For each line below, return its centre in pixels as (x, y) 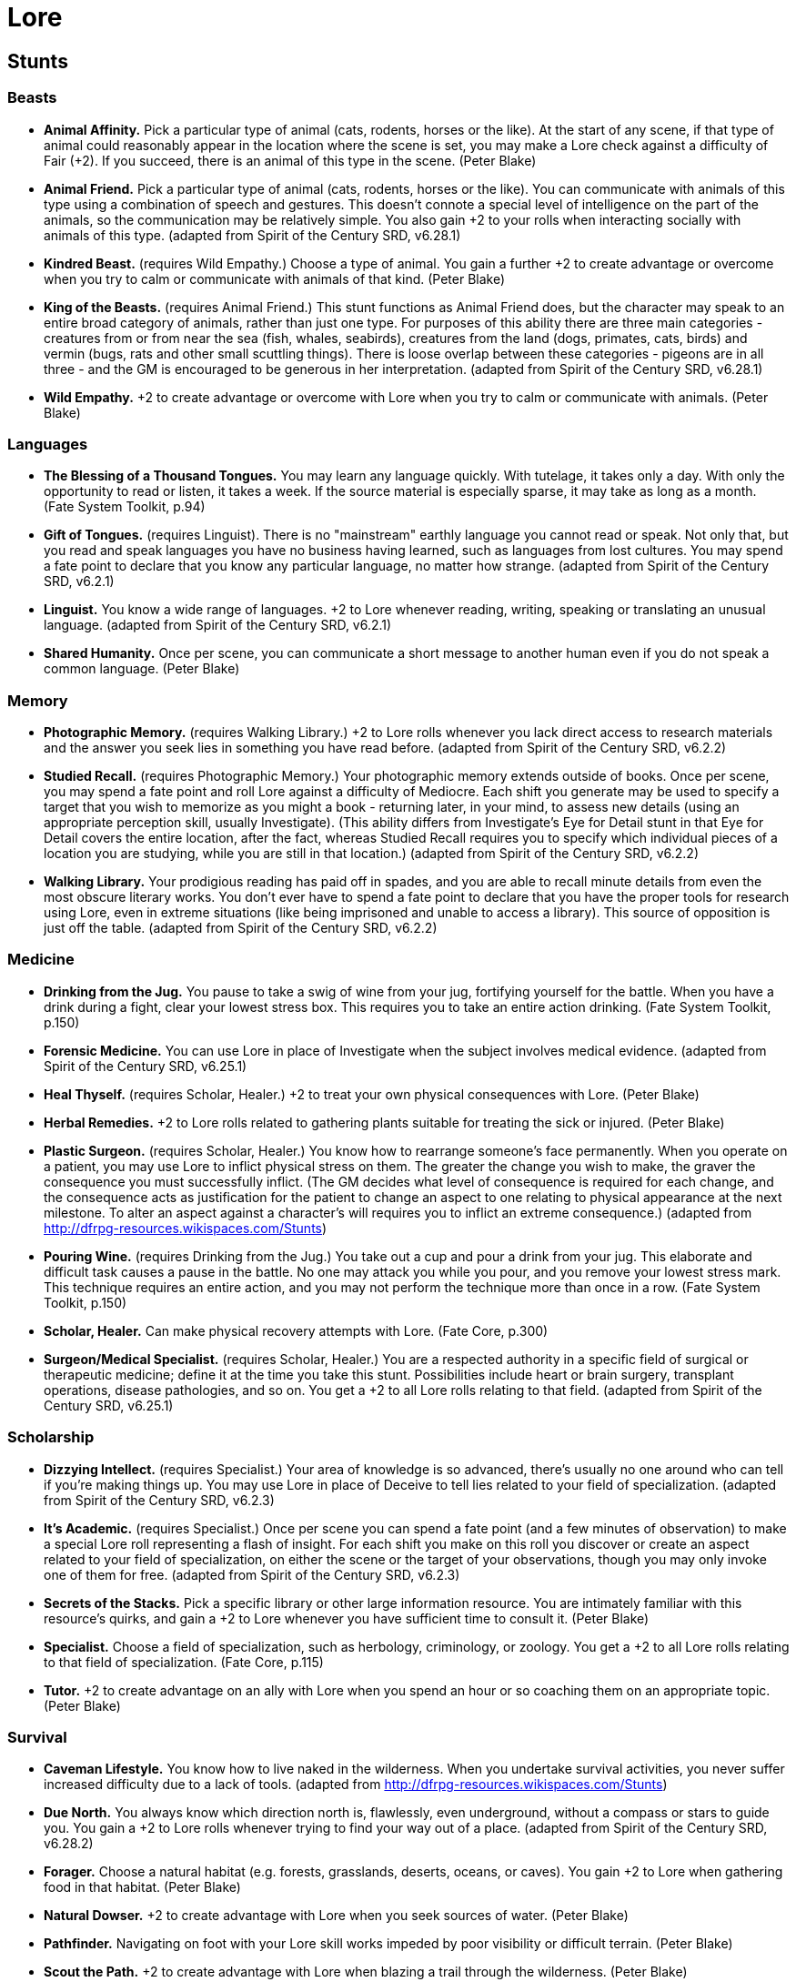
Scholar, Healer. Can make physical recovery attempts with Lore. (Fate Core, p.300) (296, 1330)
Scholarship (51, 1437)
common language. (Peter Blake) (142, 669)
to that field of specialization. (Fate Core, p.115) (184, 1662)
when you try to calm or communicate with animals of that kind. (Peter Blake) (275, 278)
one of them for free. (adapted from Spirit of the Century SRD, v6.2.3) (252, 1574)
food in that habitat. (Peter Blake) (142, 1887)
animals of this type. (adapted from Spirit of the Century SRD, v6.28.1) (252, 235)
